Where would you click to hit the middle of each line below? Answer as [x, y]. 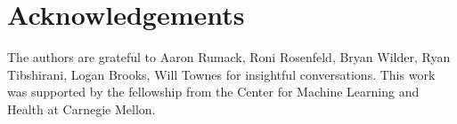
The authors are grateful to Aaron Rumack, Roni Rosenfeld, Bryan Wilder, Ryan [229, 57]
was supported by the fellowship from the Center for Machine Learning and [213, 92]
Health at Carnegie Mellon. [82, 108]
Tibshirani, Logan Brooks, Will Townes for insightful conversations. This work [221, 74]
